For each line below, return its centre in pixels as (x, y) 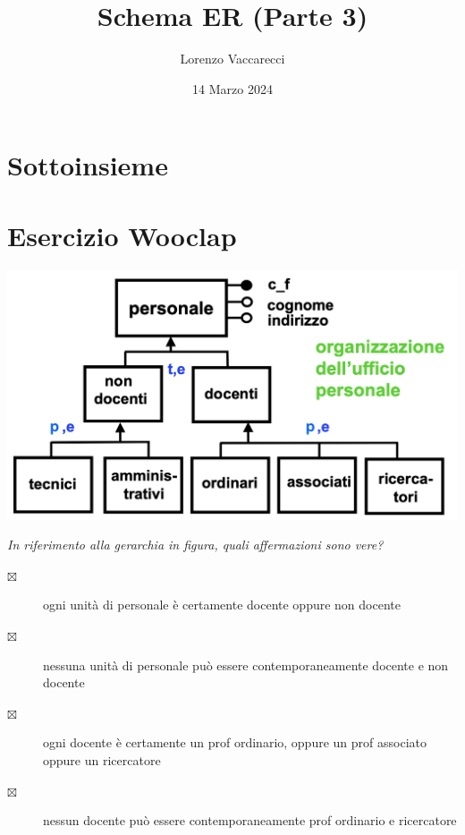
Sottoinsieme (88, 165)
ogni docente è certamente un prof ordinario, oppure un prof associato (235, 742)
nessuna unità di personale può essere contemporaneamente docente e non (246, 665)
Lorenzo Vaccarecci (232, 59)
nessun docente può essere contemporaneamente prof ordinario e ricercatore (250, 820)
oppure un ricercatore (102, 760)
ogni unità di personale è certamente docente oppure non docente (222, 605)
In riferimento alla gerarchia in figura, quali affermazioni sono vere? (195, 545)
